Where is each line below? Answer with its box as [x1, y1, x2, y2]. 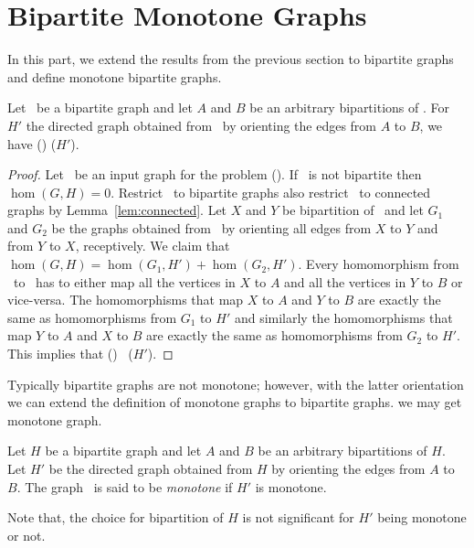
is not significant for [242, 508, 354, 527]
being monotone [377, 508, 467, 527]
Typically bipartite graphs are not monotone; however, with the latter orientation [7, 374, 464, 393]
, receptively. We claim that [75, 236, 230, 255]
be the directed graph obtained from [48, 459, 253, 478]
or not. [7, 525, 46, 544]
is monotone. [255, 477, 327, 496]
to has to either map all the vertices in [13, 272, 236, 291]
